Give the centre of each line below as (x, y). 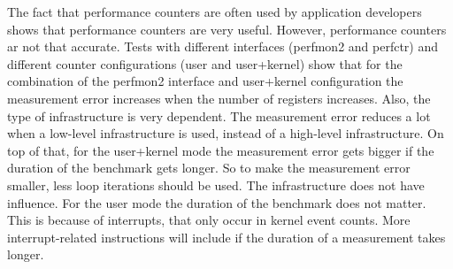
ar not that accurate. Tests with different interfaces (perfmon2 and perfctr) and (223, 46)
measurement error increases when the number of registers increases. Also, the (219, 98)
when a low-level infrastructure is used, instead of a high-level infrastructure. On (226, 133)
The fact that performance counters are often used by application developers (215, 12)
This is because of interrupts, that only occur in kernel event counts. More (209, 220)
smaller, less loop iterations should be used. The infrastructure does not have (216, 184)
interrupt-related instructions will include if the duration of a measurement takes (226, 237)
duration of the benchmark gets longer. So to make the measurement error (209, 168)
